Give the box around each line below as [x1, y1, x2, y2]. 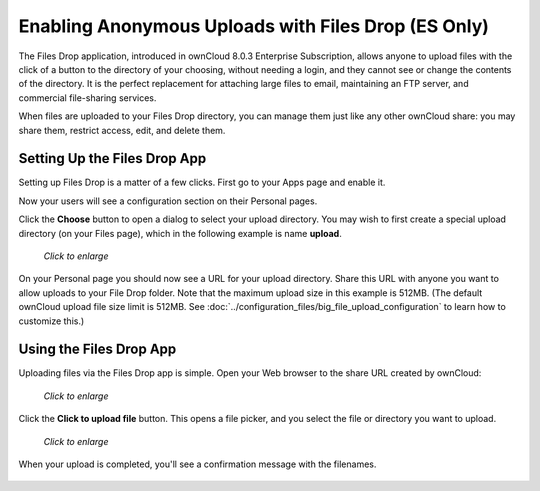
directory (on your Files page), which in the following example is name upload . [18, 227, 342, 239]
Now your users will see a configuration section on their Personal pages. [18, 195, 318, 207]
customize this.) [18, 315, 85, 327]
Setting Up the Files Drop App [18, 150, 207, 167]
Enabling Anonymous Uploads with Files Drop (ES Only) [18, 15, 490, 37]
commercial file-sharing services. [18, 91, 157, 104]
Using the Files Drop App [18, 341, 177, 358]
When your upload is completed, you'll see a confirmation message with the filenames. [18, 458, 377, 470]
